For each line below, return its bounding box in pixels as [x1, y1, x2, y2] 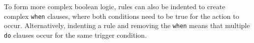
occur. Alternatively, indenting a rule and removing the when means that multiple [4, 20, 250, 30]
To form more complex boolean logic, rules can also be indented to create [4, 1, 225, 11]
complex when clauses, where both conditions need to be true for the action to [4, 11, 239, 21]
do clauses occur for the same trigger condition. [4, 29, 147, 40]
